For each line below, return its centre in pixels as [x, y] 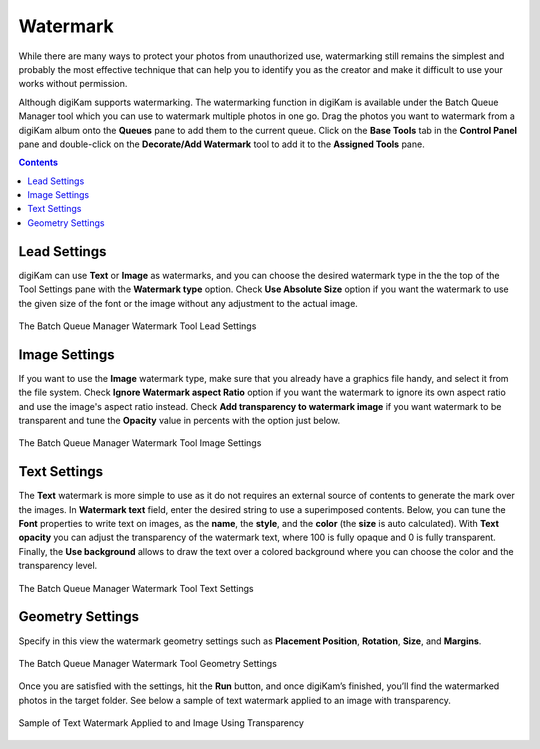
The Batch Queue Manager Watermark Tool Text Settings [136, 588]
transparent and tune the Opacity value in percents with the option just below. [179, 420]
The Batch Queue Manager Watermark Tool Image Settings [140, 443]
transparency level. [58, 566]
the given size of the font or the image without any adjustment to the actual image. [188, 303]
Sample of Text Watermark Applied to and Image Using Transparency [161, 723]
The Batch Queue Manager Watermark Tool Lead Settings [137, 326]
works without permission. [73, 84]
